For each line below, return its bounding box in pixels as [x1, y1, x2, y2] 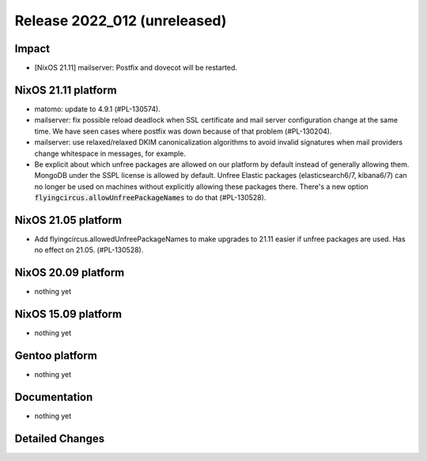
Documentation [14, 390, 93, 403]
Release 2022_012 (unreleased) [14, 12, 227, 29]
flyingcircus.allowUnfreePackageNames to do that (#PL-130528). [34, 193, 266, 202]
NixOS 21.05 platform [14, 213, 123, 227]
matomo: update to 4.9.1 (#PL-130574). [34, 104, 161, 114]
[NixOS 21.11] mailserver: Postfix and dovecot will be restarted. [34, 63, 237, 73]
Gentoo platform [14, 349, 98, 363]
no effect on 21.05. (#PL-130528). [34, 245, 144, 255]
